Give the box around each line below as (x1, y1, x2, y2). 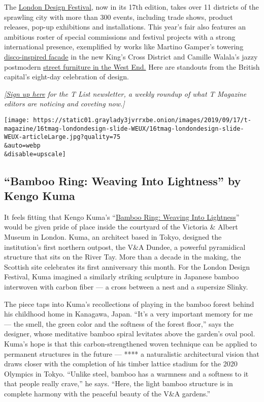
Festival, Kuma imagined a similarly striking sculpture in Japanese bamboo (4, 271, 239, 282)
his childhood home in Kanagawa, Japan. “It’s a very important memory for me (4, 308, 253, 319)
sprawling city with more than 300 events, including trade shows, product (4, 11, 233, 22)
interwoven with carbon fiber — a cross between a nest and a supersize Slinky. (4, 281, 248, 292)
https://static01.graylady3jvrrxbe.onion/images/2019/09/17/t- (33, 116, 251, 124)
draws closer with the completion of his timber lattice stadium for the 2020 (4, 358, 238, 369)
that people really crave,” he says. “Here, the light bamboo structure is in (4, 378, 233, 389)
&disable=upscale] (4, 150, 66, 158)
